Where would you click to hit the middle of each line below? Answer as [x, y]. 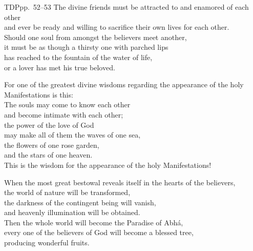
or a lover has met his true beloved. [60, 67]
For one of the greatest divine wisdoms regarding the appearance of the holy [124, 84]
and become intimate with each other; [64, 114]
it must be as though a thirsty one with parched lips [86, 47]
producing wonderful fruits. [47, 243]
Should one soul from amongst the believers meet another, [96, 37]
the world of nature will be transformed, [67, 192]
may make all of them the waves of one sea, [72, 135]
